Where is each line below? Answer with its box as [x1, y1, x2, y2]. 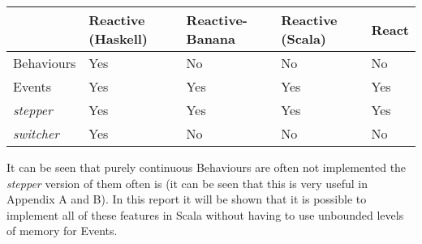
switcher [13, 124, 60, 143]
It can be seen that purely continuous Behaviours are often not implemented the [6, 159, 407, 175]
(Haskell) [88, 29, 149, 48]
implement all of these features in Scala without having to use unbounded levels [6, 206, 404, 223]
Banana [186, 29, 235, 48]
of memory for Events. [6, 222, 118, 239]
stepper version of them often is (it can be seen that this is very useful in [6, 174, 368, 191]
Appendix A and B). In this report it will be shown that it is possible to [6, 190, 367, 208]
